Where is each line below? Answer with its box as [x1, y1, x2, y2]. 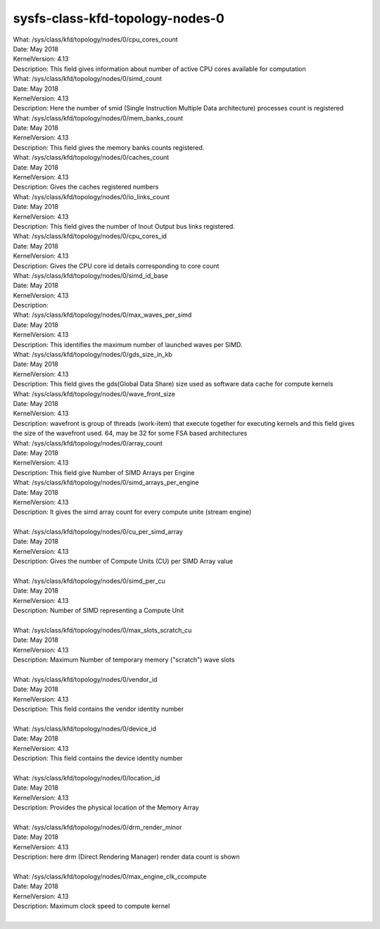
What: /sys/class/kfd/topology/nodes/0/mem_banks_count [13, 113, 183, 122]
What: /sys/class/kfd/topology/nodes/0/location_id [13, 773, 160, 782]
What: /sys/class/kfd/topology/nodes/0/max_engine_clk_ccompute [13, 872, 207, 880]
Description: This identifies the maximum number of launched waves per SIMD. [13, 340, 243, 348]
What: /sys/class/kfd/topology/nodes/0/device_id [13, 724, 157, 733]
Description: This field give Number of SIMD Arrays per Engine [13, 468, 195, 476]
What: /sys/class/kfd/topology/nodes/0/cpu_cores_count [13, 35, 179, 44]
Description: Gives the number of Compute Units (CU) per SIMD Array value [13, 557, 234, 566]
